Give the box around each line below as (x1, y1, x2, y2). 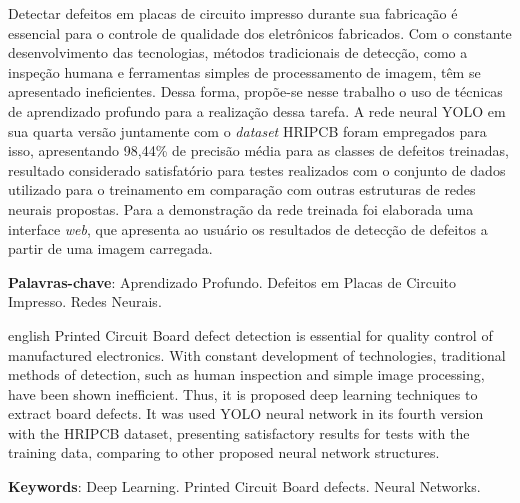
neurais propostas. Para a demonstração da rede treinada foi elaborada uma (8, 198, 474, 219)
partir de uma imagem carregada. (8, 238, 213, 259)
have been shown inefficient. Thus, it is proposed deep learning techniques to (8, 383, 478, 404)
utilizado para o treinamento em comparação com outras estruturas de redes (8, 179, 476, 200)
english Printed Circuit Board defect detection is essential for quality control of (8, 324, 493, 345)
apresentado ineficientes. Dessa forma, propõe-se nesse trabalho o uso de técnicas (8, 81, 503, 102)
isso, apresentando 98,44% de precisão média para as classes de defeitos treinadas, (8, 140, 509, 161)
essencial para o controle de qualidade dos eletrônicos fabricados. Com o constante (8, 22, 512, 43)
